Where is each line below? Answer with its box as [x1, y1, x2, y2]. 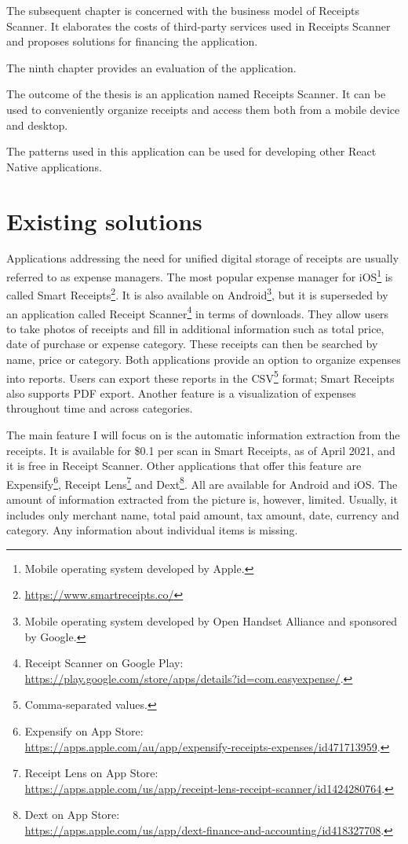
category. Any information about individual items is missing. [6, 522, 298, 538]
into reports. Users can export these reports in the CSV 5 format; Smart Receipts [6, 367, 395, 386]
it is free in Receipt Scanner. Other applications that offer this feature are [6, 457, 362, 474]
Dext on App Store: [24, 806, 120, 823]
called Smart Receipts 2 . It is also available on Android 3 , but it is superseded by [6, 284, 388, 303]
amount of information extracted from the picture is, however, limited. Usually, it [6, 491, 398, 508]
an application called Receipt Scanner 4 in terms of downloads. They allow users [6, 303, 389, 321]
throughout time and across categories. [6, 400, 193, 416]
